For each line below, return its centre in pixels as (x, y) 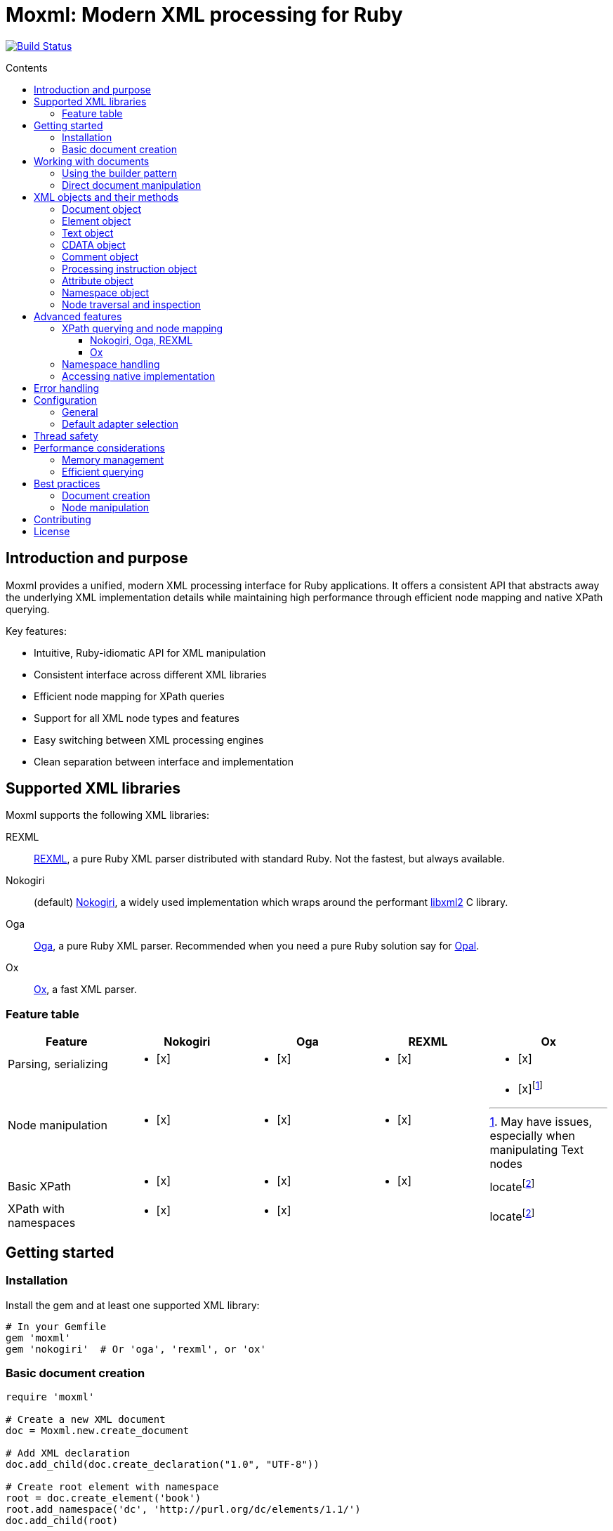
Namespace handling (111, 364)
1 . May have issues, (541, 1121)
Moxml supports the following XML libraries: (108, 815)
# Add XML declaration (68, 1453)
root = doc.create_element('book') (104, 1498)
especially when (532, 1135)
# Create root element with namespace (112, 1487)
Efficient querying (103, 471)
